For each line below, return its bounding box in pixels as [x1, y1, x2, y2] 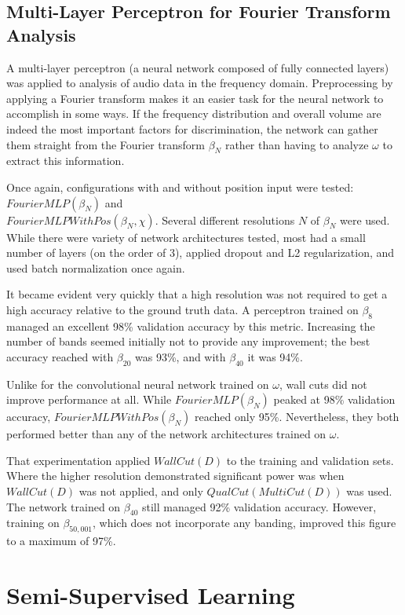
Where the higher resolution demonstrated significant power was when [6, 467, 345, 484]
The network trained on [6, 498, 121, 514]
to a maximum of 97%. [6, 533, 116, 549]
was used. [346, 483, 392, 500]
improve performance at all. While [6, 391, 172, 408]
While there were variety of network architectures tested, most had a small [6, 229, 366, 245]
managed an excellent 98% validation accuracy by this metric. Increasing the [6, 317, 375, 334]
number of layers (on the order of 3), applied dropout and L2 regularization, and [6, 244, 395, 261]
